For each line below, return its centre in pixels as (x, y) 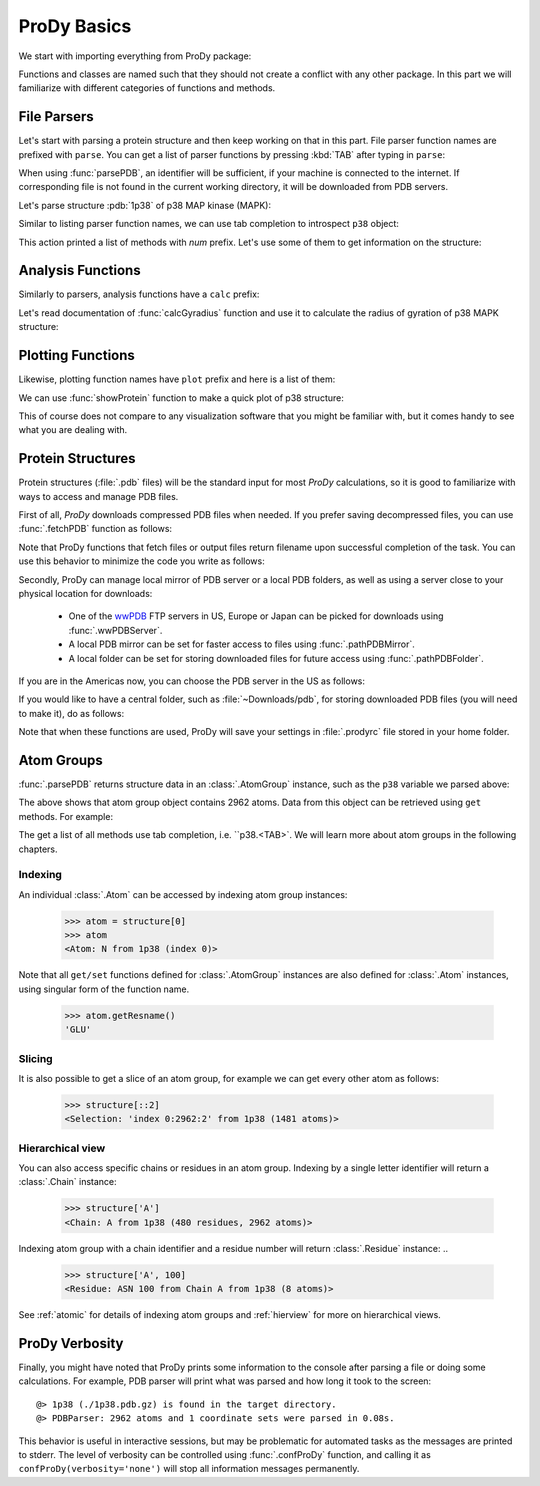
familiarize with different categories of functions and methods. (147, 88)
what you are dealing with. (73, 430)
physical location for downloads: (85, 593)
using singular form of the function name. (104, 989)
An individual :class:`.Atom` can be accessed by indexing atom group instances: (183, 894)
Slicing (36, 1058)
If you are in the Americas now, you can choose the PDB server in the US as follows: (191, 681)
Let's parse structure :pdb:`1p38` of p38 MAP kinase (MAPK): (145, 205)
